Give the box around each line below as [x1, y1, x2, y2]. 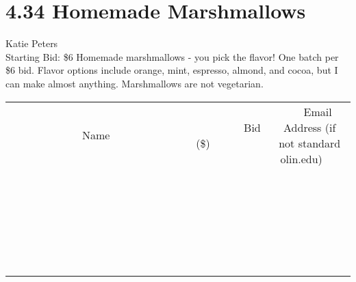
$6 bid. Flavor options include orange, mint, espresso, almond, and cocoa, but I [5, 63, 338, 77]
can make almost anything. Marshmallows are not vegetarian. [5, 76, 264, 90]
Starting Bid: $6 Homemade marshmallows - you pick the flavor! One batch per [5, 49, 339, 64]
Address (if [283, 119, 336, 135]
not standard [279, 135, 341, 151]
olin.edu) [280, 150, 322, 167]
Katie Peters [5, 36, 58, 51]
